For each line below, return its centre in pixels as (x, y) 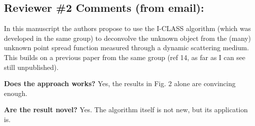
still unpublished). (31, 67)
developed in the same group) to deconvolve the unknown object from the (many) (127, 38)
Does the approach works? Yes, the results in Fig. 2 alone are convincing (120, 83)
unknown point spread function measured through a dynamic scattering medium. (127, 47)
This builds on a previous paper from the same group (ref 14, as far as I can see (125, 57)
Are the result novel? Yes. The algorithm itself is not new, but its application (126, 110)
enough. (16, 93)
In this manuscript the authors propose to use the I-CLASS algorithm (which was (127, 28)
